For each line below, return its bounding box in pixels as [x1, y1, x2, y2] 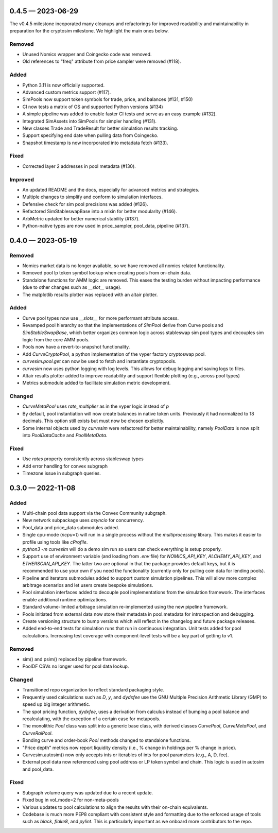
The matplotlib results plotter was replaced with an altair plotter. [22, 291, 158, 298]
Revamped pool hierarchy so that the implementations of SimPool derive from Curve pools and [22, 322, 223, 328]
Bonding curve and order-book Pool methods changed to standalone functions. [22, 737, 191, 743]
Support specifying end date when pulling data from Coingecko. [22, 132, 159, 138]
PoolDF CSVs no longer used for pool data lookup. [22, 663, 129, 669]
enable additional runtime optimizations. [22, 596, 108, 602]
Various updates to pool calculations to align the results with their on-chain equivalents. [22, 804, 208, 810]
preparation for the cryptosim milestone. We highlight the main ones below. [9, 27, 169, 33]
